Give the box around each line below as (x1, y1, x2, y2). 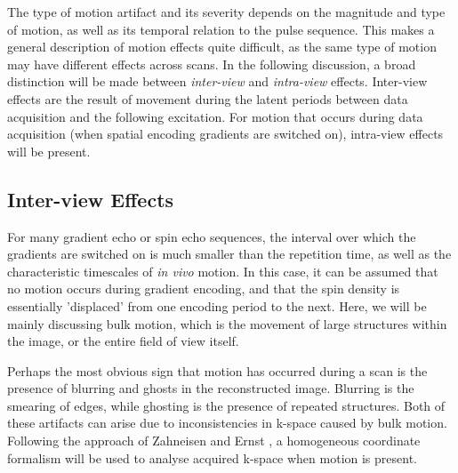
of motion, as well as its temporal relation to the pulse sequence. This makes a (7, 20, 435, 38)
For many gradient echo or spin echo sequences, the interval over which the (7, 227, 416, 245)
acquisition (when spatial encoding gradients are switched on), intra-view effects (7, 124, 444, 143)
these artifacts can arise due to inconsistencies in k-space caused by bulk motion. (7, 413, 447, 432)
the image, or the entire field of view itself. (7, 332, 239, 350)
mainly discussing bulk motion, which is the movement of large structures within (7, 314, 447, 333)
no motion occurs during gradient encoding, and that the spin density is (7, 279, 400, 298)
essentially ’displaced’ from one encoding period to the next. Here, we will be (7, 296, 427, 315)
